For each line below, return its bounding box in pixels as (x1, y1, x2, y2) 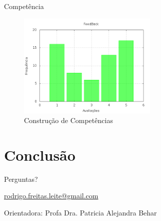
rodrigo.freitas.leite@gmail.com (4, 190, 98, 201)
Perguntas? (4, 173, 38, 184)
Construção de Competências (24, 115, 113, 126)
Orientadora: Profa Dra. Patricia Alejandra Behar (4, 207, 157, 218)
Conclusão (4, 144, 75, 165)
